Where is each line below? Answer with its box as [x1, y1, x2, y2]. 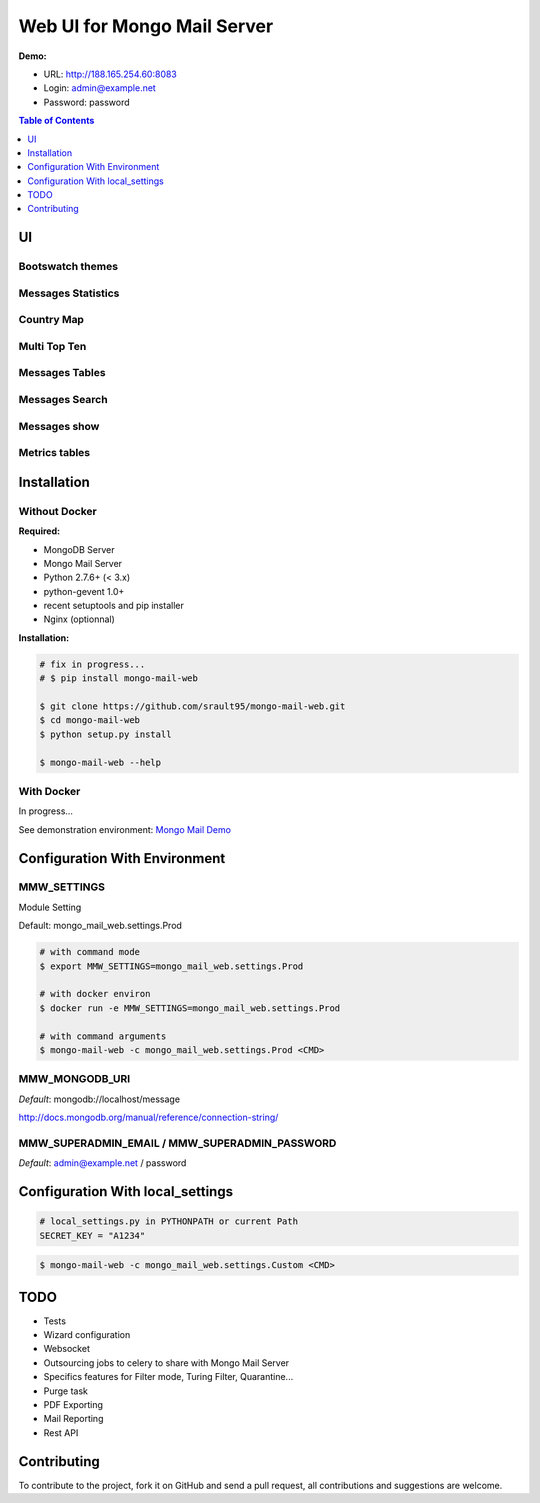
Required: [18, 525, 60, 537]
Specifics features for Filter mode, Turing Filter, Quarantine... [43, 1371, 294, 1383]
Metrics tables [18, 446, 91, 460]
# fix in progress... [39, 658, 146, 670]
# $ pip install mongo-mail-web [39, 673, 199, 684]
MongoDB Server [43, 543, 115, 555]
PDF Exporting [43, 1399, 104, 1411]
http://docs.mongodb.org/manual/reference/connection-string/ [18, 1111, 279, 1124]
